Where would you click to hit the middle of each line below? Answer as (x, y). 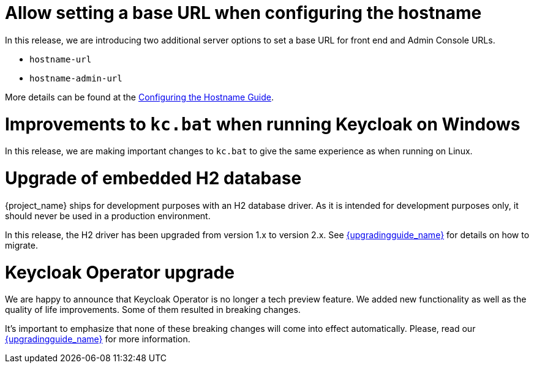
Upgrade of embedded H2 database (153, 178)
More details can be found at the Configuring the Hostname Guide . (140, 97)
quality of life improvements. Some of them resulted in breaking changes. (153, 310)
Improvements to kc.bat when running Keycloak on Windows (263, 124)
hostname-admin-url (76, 78)
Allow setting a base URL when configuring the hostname (243, 13)
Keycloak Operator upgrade (120, 272)
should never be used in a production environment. (108, 216)
